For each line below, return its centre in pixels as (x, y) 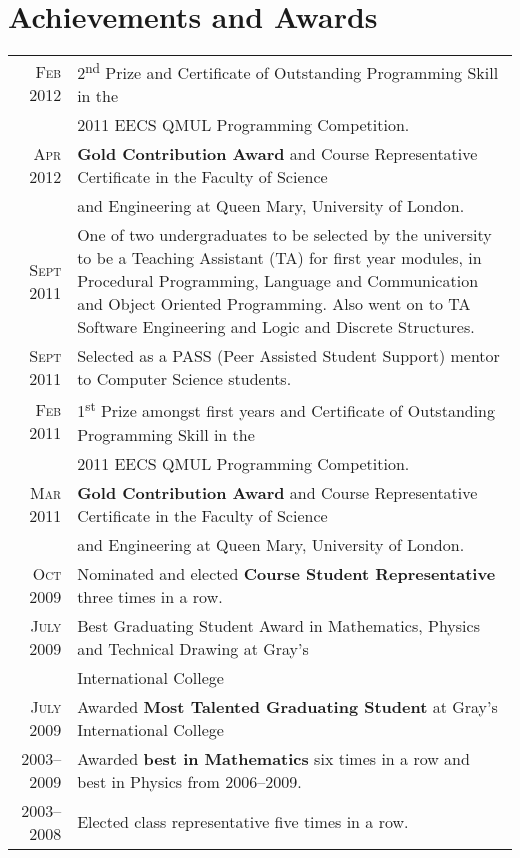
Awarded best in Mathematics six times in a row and (273, 758)
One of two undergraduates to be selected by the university (284, 235)
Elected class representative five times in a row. (243, 822)
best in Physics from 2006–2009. (189, 781)
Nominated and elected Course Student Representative (286, 573)
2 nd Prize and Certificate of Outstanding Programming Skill (288, 71)
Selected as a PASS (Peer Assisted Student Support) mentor (288, 356)
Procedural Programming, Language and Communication (278, 281)
